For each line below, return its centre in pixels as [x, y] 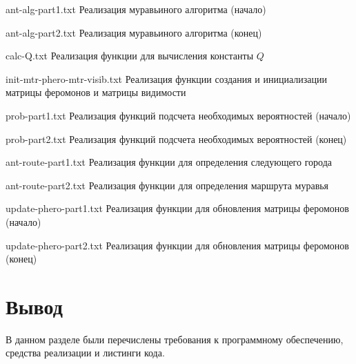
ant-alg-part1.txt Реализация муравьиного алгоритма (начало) [136, 9]
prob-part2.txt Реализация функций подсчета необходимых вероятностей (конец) [176, 138]
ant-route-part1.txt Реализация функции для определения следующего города [169, 162]
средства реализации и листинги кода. [85, 353]
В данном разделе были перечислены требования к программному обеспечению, [175, 339]
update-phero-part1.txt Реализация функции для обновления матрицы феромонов [177, 208]
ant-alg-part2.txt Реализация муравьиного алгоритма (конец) [134, 32]
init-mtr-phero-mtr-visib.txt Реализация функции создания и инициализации [167, 78]
